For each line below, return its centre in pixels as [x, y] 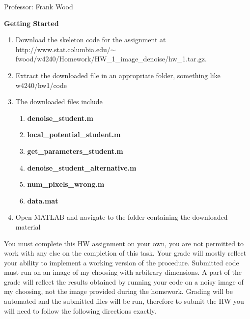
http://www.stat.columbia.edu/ [63, 49]
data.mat [43, 200]
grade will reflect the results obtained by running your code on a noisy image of [124, 281]
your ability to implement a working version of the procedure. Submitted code [122, 262]
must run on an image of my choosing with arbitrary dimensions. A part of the [123, 272]
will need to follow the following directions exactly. [80, 310]
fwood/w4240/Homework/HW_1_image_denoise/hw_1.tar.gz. [111, 59]
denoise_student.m [60, 118]
